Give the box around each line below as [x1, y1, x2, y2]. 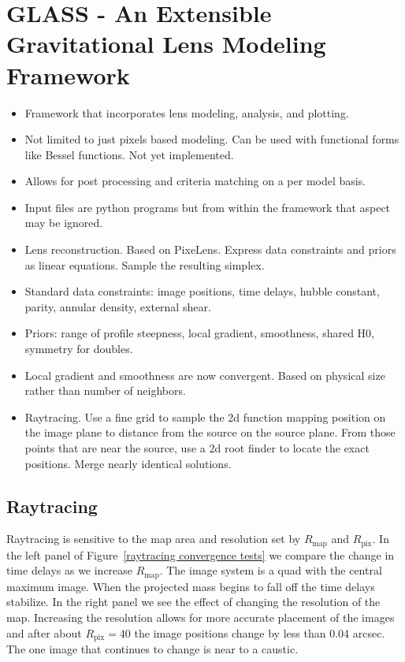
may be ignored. [24, 214, 103, 231]
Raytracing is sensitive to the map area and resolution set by [6, 530, 301, 547]
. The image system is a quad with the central [159, 562, 382, 578]
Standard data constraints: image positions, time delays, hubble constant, [24, 283, 380, 299]
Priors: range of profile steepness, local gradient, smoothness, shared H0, [24, 325, 375, 341]
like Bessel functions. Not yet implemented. [24, 146, 234, 162]
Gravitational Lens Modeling [6, 28, 326, 60]
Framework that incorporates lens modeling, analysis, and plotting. [24, 104, 349, 121]
